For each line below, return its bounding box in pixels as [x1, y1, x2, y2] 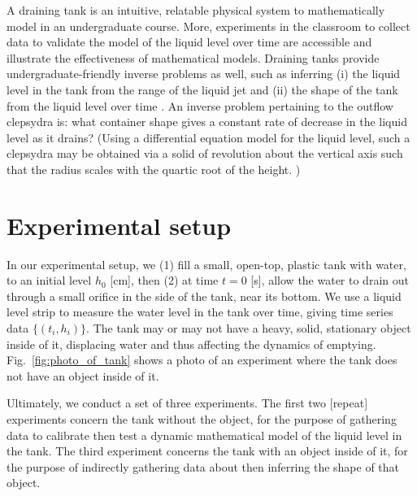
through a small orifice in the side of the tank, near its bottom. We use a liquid [7, 287, 402, 304]
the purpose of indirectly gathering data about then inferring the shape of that [7, 458, 400, 475]
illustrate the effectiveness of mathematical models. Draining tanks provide [7, 49, 380, 66]
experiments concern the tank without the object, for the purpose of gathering [7, 411, 397, 427]
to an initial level [7, 272, 92, 289]
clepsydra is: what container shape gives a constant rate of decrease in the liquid [7, 113, 407, 130]
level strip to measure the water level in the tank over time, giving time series [7, 303, 393, 320]
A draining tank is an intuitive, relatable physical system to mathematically [7, 2, 385, 18]
